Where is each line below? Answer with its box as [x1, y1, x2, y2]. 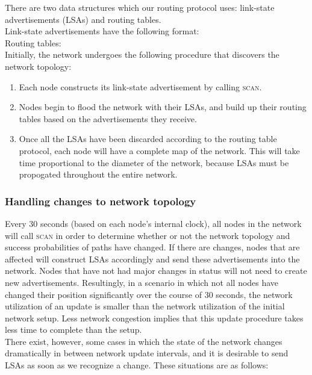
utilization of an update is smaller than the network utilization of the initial [5, 300, 285, 312]
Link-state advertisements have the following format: [5, 25, 199, 37]
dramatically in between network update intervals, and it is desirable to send [5, 347, 289, 359]
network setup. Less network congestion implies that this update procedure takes [5, 311, 304, 324]
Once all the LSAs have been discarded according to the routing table [19, 132, 277, 145]
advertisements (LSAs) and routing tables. [5, 13, 161, 25]
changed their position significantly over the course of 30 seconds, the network [5, 288, 293, 300]
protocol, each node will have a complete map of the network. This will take [19, 144, 300, 157]
